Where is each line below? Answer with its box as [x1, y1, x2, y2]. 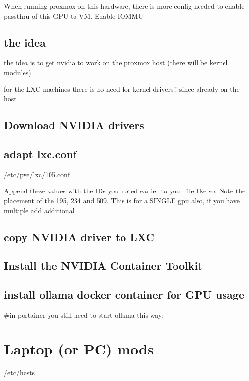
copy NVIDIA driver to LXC [4, 229, 154, 244]
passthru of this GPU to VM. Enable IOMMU [4, 10, 143, 21]
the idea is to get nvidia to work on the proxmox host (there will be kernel [4, 57, 228, 68]
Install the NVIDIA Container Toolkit [4, 258, 202, 273]
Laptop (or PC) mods [4, 338, 154, 358]
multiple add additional [4, 205, 75, 215]
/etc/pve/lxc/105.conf [4, 169, 70, 179]
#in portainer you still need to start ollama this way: [4, 309, 164, 320]
